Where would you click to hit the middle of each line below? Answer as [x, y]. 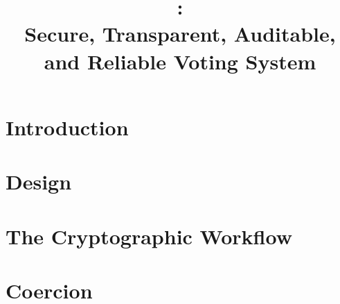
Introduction [67, 127]
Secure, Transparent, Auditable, [180, 34]
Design [39, 181]
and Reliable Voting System [180, 61]
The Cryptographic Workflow [149, 236]
